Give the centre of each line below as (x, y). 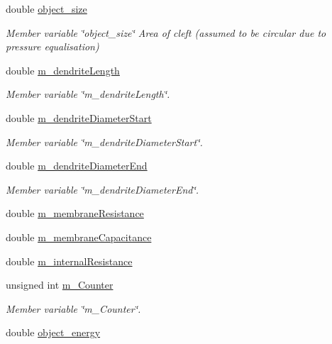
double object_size (46, 9)
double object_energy (53, 332)
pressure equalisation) (52, 46)
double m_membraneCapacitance (79, 237)
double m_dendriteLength (63, 70)
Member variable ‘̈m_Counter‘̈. (73, 308)
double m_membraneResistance (75, 213)
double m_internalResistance (69, 261)
